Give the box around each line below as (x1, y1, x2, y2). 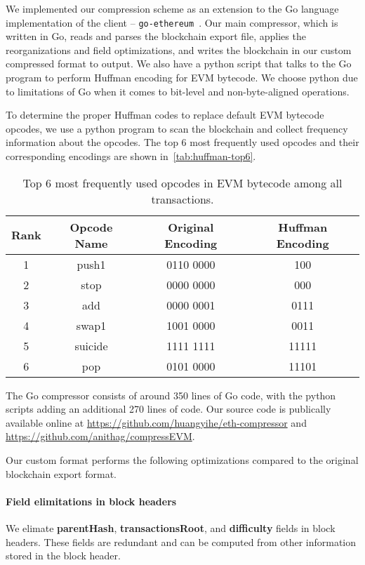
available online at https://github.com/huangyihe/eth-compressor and (6, 415, 307, 430)
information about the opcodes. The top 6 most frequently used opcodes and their (6, 135, 359, 149)
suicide (74, 337, 108, 354)
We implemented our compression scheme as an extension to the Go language (6, 1, 339, 15)
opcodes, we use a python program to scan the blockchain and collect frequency (6, 121, 348, 135)
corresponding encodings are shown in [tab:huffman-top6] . (6, 149, 256, 163)
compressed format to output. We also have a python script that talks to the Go (6, 56, 352, 71)
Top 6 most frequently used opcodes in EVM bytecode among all (22, 174, 343, 191)
